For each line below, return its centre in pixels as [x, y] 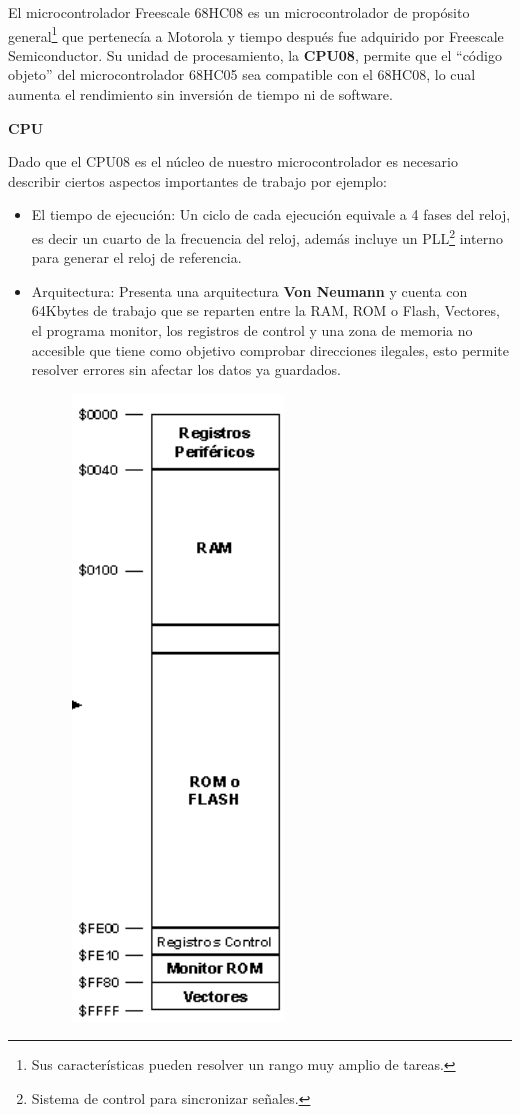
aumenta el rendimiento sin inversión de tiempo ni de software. [200, 94]
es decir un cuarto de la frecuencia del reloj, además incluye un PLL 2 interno [267, 236]
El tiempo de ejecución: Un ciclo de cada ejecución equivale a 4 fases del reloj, [271, 214]
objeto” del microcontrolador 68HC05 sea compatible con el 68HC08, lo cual [242, 74]
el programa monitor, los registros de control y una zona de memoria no [252, 330]
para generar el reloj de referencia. [136, 257]
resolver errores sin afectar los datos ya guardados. [186, 369]
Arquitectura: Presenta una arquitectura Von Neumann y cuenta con [249, 290]
